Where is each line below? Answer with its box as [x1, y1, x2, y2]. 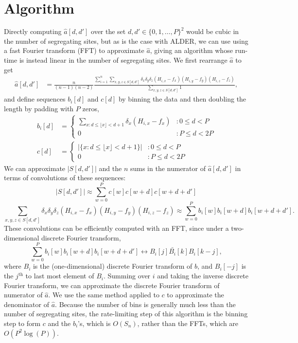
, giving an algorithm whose [150, 45, 233, 55]
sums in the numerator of [130, 163, 206, 173]
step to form [4, 318, 41, 328]
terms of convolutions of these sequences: [4, 172, 126, 183]
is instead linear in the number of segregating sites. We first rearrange [19, 54, 228, 65]
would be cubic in [186, 26, 239, 36]
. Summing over [103, 271, 151, 281]
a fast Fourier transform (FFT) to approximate [4, 45, 144, 55]
